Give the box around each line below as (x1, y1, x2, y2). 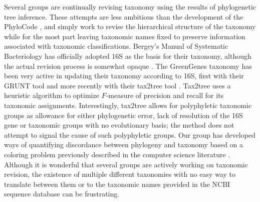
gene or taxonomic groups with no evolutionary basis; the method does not (4, 120, 234, 130)
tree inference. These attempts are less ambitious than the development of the (4, 11, 243, 22)
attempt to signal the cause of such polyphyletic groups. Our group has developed (4, 129, 255, 140)
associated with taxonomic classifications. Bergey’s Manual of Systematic (4, 41, 228, 51)
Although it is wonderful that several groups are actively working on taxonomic (4, 159, 248, 169)
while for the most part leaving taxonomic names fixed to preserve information (4, 31, 245, 41)
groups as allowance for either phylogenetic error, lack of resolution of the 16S (4, 110, 243, 120)
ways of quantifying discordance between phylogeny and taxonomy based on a (4, 139, 243, 150)
